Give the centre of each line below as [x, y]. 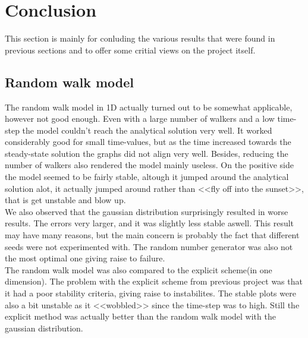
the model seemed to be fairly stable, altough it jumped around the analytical [147, 177]
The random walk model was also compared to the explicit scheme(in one [139, 269]
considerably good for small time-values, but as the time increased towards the [148, 142]
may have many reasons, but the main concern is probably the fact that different [152, 235]
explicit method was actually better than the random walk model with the [140, 316]
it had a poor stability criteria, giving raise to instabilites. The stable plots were [150, 293]
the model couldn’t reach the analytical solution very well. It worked [147, 130]
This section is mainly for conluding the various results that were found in [140, 38]
